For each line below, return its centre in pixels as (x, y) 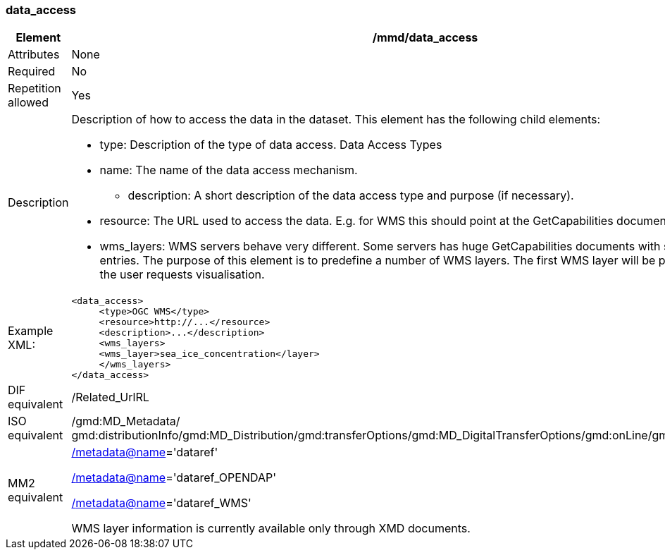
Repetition (35, 89)
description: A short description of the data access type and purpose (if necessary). (351, 196)
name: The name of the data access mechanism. (229, 170)
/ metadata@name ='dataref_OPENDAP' (174, 478)
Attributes (34, 55)
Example (31, 331)
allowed (28, 103)
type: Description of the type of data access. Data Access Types (271, 145)
